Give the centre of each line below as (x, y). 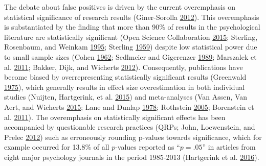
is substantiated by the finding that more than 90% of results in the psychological (132, 27)
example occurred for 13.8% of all (57, 147)
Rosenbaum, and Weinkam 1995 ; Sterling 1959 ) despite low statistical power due (131, 47)
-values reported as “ (148, 147)
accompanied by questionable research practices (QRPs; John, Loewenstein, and (130, 127)
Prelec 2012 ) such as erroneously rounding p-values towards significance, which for (133, 137)
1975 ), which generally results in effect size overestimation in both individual (125, 87)
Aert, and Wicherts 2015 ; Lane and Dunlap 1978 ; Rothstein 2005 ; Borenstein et (129, 106)
